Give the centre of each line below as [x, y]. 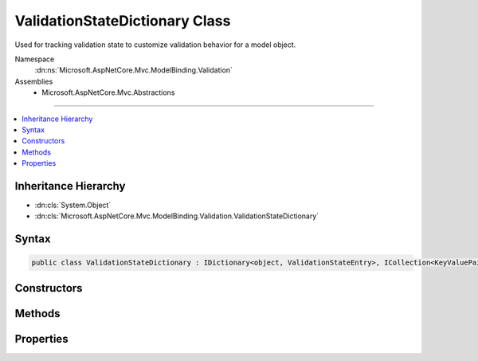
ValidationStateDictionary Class [123, 21]
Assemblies [34, 81]
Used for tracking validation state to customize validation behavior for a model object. [155, 45]
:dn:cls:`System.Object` [73, 205]
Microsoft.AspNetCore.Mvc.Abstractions [108, 92]
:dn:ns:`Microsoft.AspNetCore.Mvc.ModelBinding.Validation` [133, 70]
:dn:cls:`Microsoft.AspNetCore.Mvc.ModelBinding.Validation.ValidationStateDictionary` [177, 216]
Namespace [35, 59]
